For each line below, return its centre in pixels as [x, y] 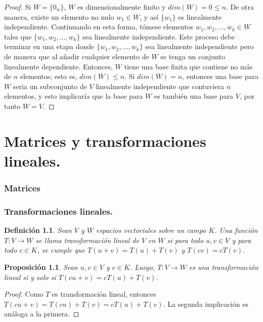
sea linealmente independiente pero [200, 46]
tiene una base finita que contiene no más [188, 66]
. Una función [236, 230]
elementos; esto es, [49, 76]
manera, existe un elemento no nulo [59, 16]
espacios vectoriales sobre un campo [151, 230]
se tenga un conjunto [193, 56]
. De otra [240, 7]
